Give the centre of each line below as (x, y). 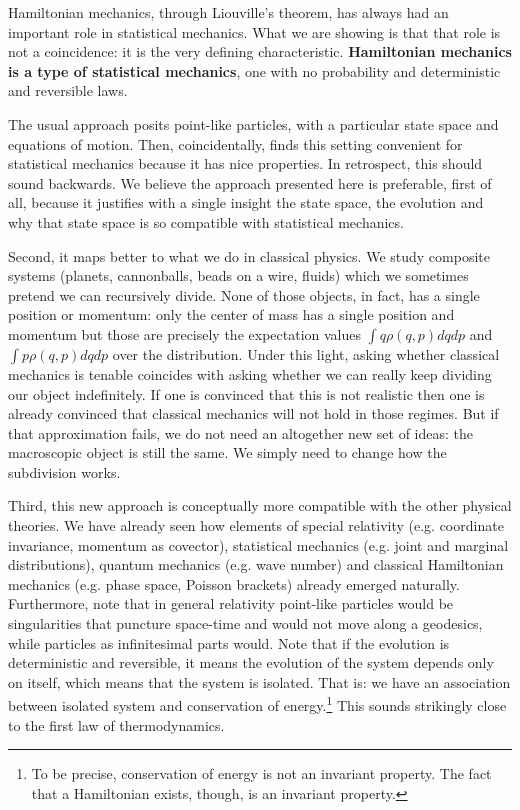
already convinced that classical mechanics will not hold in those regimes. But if (253, 413)
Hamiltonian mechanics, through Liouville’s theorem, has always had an (228, 12)
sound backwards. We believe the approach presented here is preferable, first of (250, 182)
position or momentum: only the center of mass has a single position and (231, 314)
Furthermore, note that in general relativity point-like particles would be (231, 603)
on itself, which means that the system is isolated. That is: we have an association (259, 681)
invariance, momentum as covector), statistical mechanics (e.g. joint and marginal (258, 544)
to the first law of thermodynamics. (116, 724)
